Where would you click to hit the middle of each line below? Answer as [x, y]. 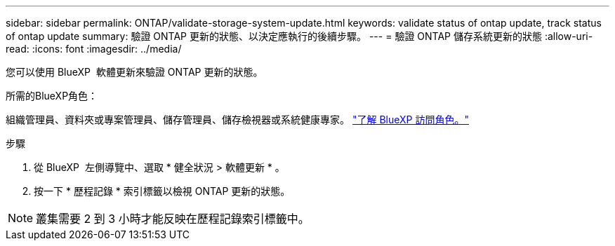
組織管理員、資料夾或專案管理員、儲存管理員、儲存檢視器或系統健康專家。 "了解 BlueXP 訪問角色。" [237, 119]
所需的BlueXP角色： [52, 96]
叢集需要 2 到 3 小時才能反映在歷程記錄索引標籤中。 [173, 219]
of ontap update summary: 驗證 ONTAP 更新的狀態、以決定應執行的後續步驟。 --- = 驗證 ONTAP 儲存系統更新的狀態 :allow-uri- [299, 36]
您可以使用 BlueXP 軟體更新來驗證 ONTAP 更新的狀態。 [134, 72]
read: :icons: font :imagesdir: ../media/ [94, 49]
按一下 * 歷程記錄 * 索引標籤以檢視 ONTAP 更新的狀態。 [162, 191]
